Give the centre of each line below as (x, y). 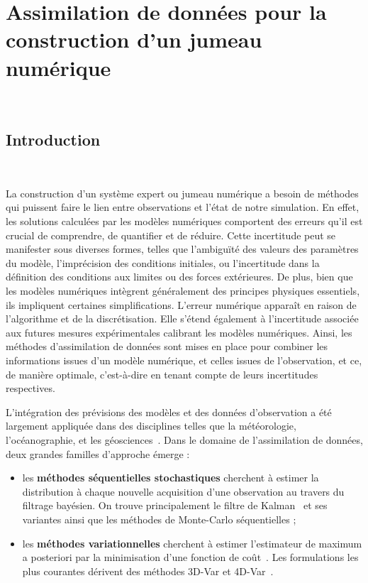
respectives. (30, 388)
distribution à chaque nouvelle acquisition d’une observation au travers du (183, 491)
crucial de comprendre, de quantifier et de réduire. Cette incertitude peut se (171, 235)
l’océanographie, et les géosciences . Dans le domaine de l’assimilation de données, (184, 439)
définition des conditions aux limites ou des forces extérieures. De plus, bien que (179, 277)
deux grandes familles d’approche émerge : (98, 453)
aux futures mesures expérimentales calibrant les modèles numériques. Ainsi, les (179, 332)
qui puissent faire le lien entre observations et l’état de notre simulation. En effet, (183, 207)
